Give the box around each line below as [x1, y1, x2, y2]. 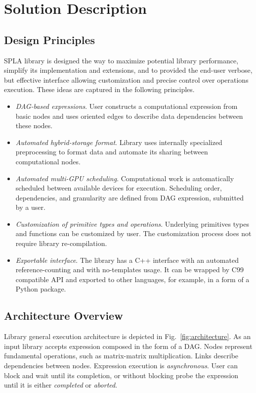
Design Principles [4, 32, 95, 47]
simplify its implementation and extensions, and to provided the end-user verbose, [4, 65, 253, 75]
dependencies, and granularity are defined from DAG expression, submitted [15, 192, 244, 202]
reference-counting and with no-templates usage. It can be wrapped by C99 [15, 264, 244, 275]
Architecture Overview [4, 308, 123, 323]
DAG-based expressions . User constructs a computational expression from [15, 100, 238, 111]
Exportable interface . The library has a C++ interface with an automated [15, 254, 239, 265]
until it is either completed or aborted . [4, 380, 118, 390]
